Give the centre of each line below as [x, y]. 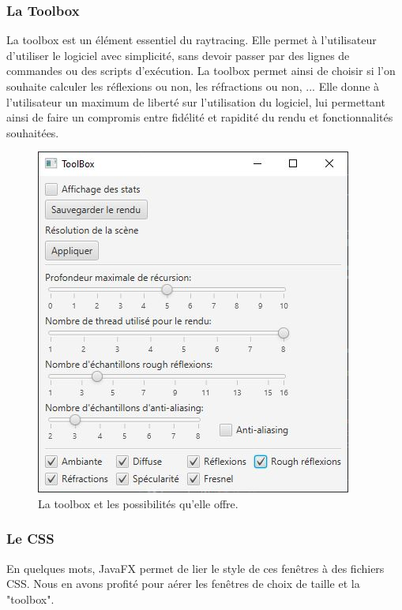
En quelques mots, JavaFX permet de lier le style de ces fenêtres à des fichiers [195, 568]
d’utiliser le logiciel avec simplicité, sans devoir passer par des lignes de [178, 55]
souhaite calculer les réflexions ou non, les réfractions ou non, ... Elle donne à [193, 86]
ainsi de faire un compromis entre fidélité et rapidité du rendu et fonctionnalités [200, 117]
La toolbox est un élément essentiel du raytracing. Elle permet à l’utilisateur [192, 40]
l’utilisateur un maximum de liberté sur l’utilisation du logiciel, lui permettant [196, 101]
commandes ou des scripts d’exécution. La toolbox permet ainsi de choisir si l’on [201, 71]
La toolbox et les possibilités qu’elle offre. [138, 503]
